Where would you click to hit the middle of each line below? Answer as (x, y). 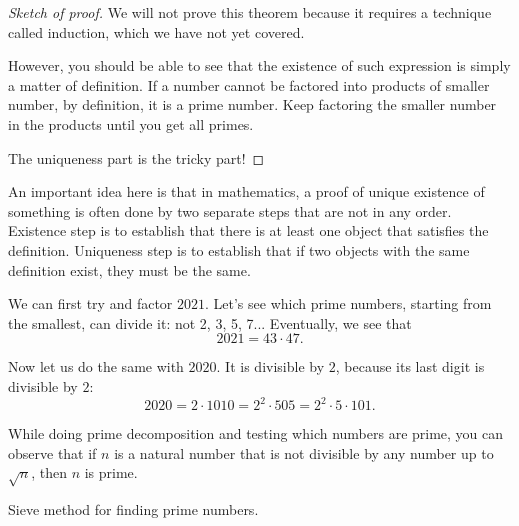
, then (49, 472)
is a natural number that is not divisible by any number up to (304, 452)
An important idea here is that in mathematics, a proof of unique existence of (246, 191)
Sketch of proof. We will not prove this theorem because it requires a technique (250, 12)
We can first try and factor (90, 303)
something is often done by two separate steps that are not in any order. (230, 210)
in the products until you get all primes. (131, 123)
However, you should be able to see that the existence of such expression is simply (259, 65)
